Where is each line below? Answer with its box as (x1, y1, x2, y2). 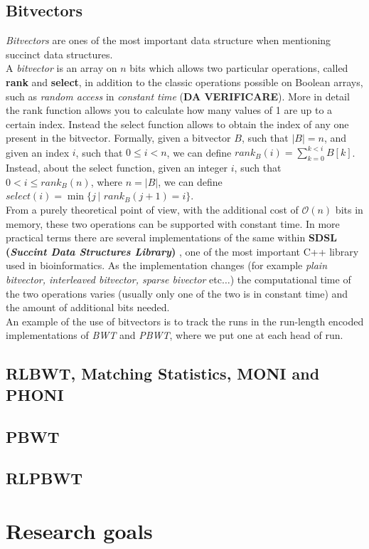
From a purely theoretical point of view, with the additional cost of (6, 202, 299, 217)
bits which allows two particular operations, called (129, 61, 348, 75)
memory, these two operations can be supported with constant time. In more (6, 216, 340, 231)
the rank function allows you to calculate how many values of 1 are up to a (6, 103, 333, 117)
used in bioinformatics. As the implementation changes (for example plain (6, 258, 327, 273)
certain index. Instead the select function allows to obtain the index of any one (6, 116, 349, 131)
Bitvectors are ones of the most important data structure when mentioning (6, 33, 331, 48)
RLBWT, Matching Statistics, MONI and (6, 362, 320, 385)
